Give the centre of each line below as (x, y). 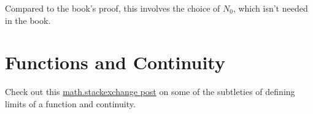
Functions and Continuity (115, 62)
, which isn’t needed (270, 8)
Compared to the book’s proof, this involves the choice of (113, 8)
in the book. (28, 20)
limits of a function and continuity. (70, 103)
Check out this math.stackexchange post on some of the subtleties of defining (150, 92)
